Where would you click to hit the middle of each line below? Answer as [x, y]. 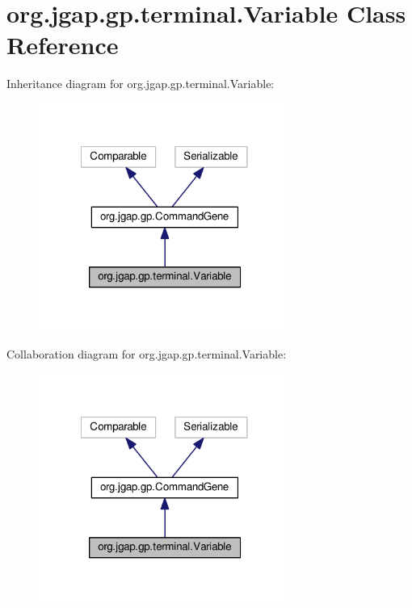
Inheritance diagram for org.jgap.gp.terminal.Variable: [141, 84]
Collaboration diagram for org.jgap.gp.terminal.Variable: [147, 354]
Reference [63, 45]
